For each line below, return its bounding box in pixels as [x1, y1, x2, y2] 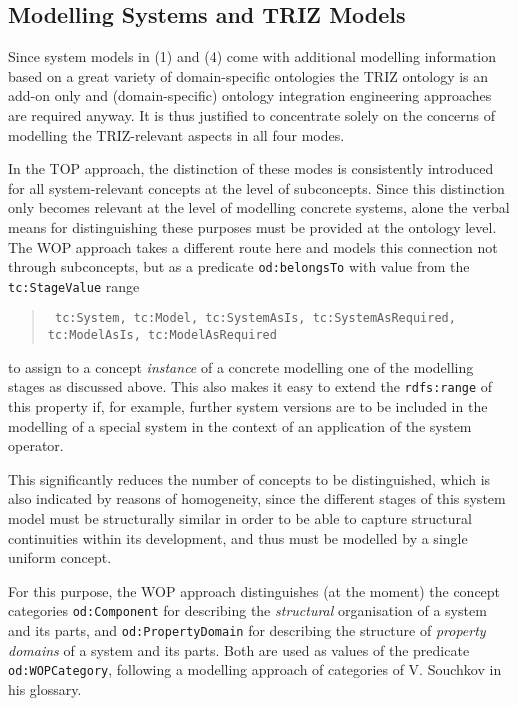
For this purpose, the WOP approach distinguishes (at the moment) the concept [8, 580, 501, 601]
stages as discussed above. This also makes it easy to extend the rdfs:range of [8, 376, 493, 397]
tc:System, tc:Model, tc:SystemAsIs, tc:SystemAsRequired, [54, 311, 456, 326]
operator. [8, 435, 64, 456]
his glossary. [8, 678, 82, 699]
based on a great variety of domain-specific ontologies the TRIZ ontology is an [8, 65, 489, 86]
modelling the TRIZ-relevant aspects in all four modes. [8, 124, 345, 145]
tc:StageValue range [8, 275, 140, 296]
